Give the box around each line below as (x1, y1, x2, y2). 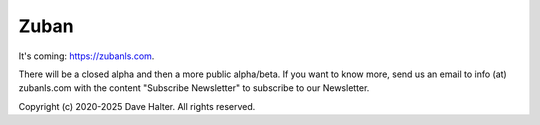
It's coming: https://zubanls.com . (18, 50, 155, 62)
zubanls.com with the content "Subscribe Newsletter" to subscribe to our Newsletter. (18, 82, 370, 94)
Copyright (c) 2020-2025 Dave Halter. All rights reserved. (18, 100, 256, 112)
